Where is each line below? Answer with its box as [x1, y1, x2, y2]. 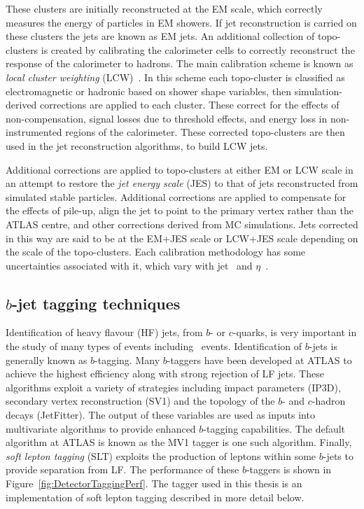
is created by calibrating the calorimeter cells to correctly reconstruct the [41, 42, 355, 57]
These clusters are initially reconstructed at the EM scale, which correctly [6, 1, 323, 15]
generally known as [6, 352, 87, 367]
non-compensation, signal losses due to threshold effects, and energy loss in [6, 111, 328, 125]
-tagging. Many [94, 352, 160, 367]
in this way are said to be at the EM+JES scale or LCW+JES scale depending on [6, 230, 358, 245]
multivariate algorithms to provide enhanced [6, 421, 196, 435]
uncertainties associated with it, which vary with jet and [6, 258, 253, 272]
